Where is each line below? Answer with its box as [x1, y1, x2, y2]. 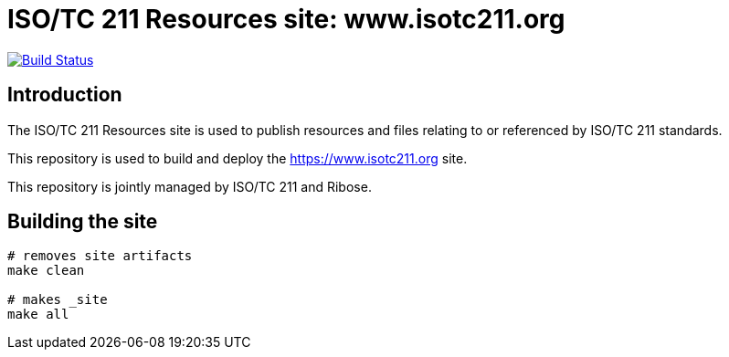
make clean [7, 263, 85, 278]
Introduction [7, 83, 122, 107]
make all [7, 307, 69, 322]
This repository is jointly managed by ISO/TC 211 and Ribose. [7, 178, 372, 194]
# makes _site [7, 292, 108, 308]
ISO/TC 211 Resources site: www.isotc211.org [7, 4, 565, 35]
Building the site [7, 210, 158, 234]
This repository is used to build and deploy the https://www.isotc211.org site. [7, 150, 468, 166]
